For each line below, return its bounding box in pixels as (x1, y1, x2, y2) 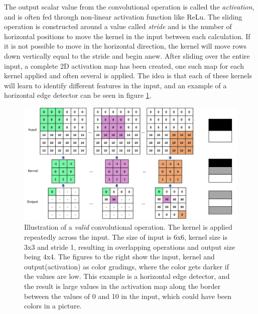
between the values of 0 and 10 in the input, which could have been (24, 290, 232, 301)
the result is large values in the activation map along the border (24, 280, 221, 291)
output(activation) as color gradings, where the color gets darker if (24, 261, 229, 271)
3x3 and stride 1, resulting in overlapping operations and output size (24, 241, 235, 252)
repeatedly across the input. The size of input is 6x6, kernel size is (24, 231, 227, 242)
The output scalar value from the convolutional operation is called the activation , (4, 2, 254, 12)
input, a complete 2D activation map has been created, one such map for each (4, 60, 244, 71)
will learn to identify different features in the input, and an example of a (4, 80, 227, 90)
